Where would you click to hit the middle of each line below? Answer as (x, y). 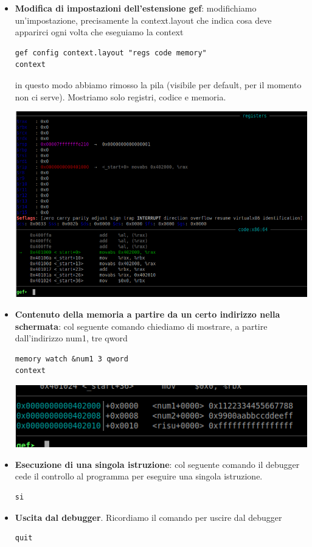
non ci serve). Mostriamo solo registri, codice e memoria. (120, 96)
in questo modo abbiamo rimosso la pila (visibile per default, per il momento (158, 84)
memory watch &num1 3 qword (71, 359)
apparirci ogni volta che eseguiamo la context (99, 32)
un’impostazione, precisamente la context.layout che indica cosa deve (143, 20)
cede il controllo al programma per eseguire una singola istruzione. (139, 476)
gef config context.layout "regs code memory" (111, 53)
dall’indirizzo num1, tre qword (71, 338)
